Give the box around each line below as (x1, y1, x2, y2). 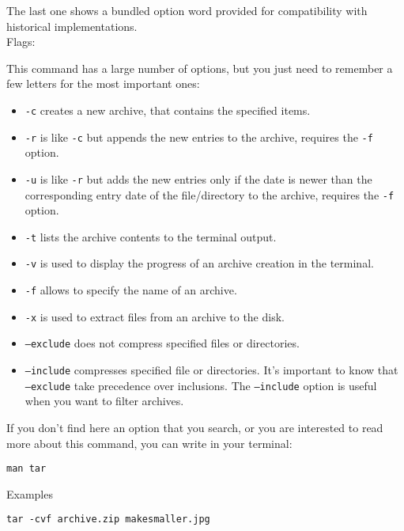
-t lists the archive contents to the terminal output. (25, 228, 277, 245)
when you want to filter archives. (25, 393, 184, 409)
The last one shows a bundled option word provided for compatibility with (6, 2, 368, 18)
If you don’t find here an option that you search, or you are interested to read (6, 419, 383, 435)
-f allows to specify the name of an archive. (25, 282, 237, 298)
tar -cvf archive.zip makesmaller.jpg (6, 514, 210, 525)
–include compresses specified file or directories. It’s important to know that (25, 362, 398, 378)
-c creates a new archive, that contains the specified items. (25, 101, 311, 118)
